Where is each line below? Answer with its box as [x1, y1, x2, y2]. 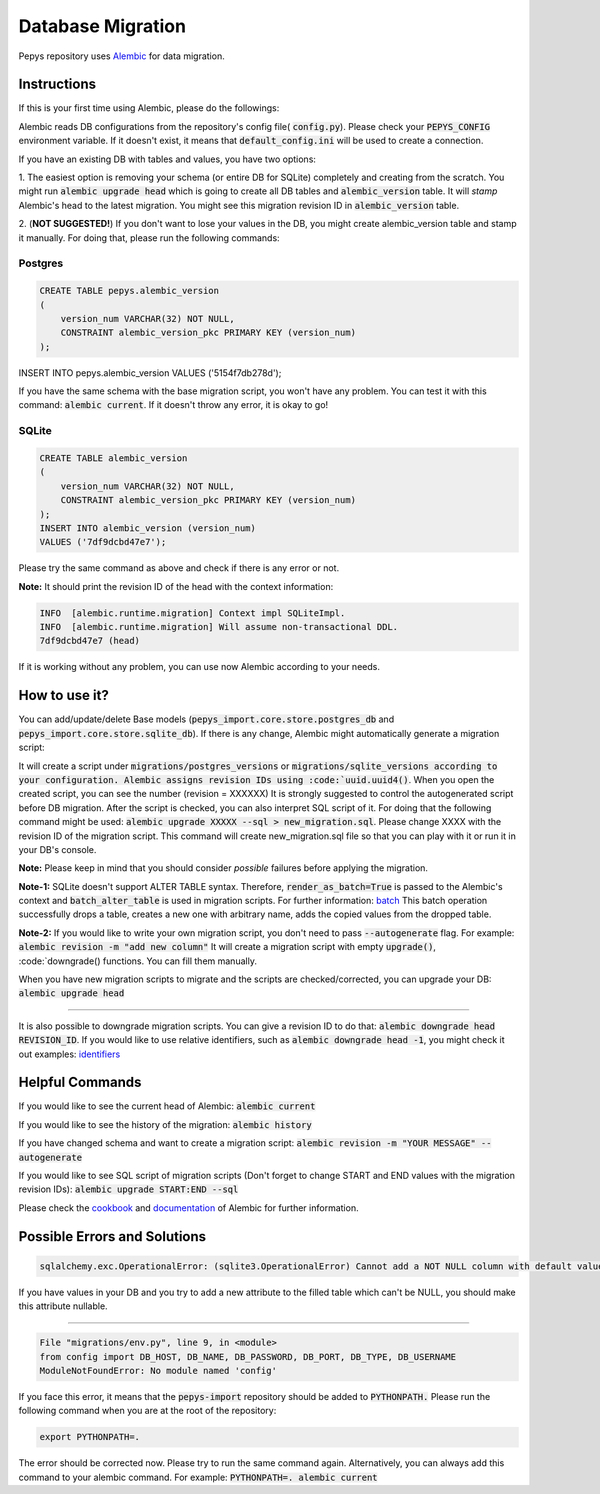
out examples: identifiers [18, 1048, 121, 1060]
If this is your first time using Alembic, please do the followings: [18, 102, 280, 114]
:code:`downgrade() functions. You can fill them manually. [18, 955, 257, 967]
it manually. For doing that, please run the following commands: [18, 231, 280, 244]
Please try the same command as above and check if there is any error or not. [18, 562, 340, 574]
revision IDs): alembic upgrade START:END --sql [18, 1183, 239, 1195]
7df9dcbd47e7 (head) [39, 635, 140, 647]
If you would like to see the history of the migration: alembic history [18, 1118, 312, 1130]
